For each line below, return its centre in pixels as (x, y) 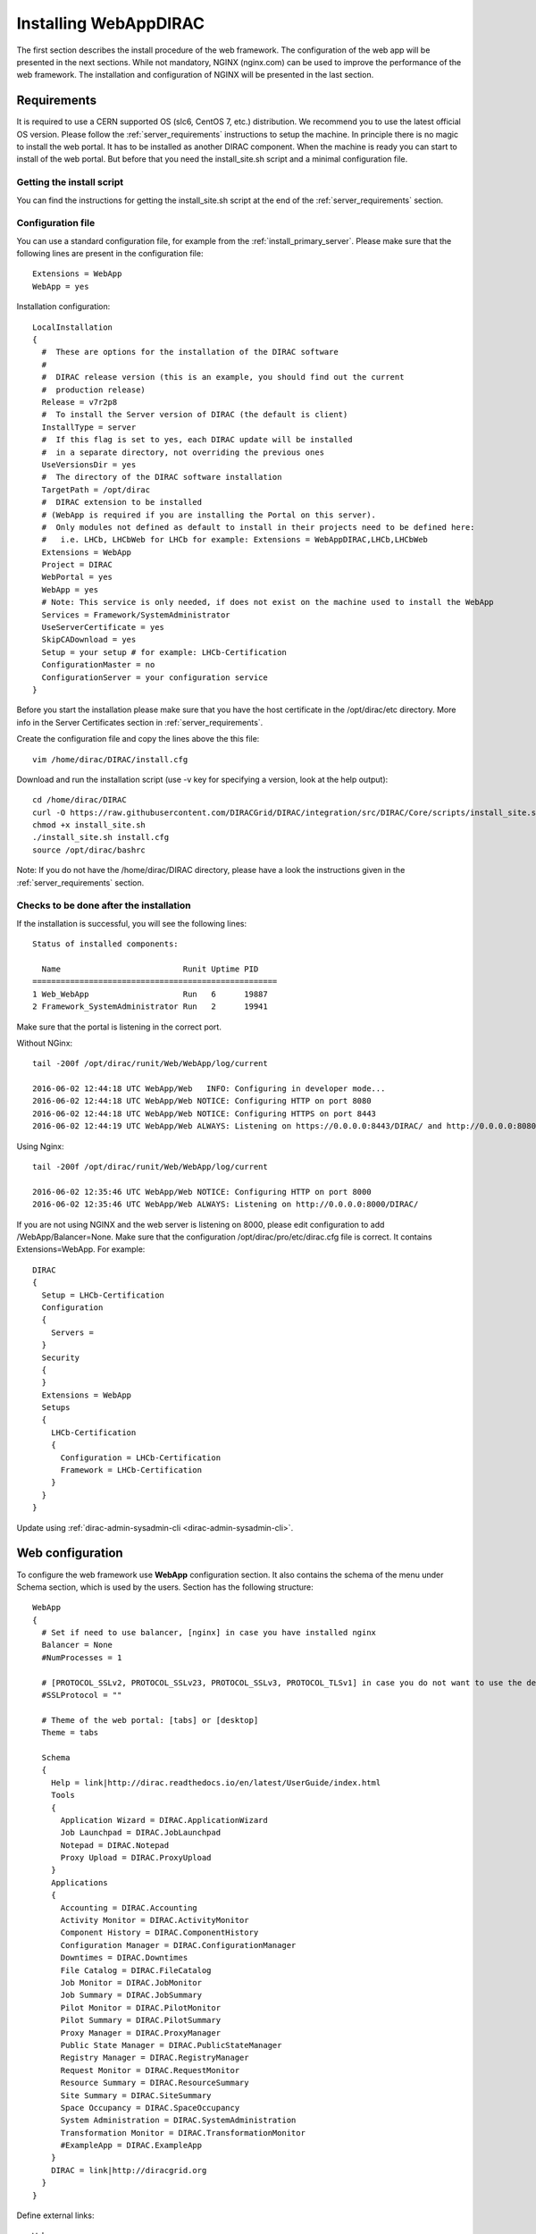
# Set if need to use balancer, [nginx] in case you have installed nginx (209, 1633)
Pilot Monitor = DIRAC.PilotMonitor (141, 2007)
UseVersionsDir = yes (89, 464)
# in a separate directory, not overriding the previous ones (183, 452)
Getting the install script (70, 182)
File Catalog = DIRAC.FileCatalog (136, 1970)
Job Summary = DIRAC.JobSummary (131, 1995)
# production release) (94, 390)
